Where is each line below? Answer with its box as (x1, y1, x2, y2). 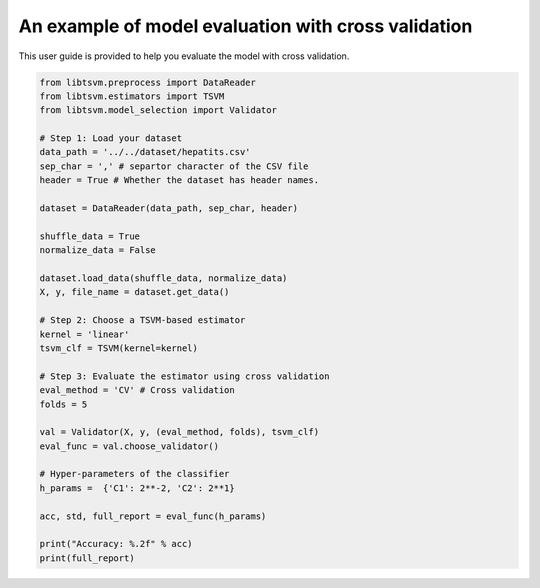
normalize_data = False (39, 245, 157, 256)
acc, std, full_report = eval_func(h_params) (39, 510, 267, 522)
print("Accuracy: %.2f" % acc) (39, 538, 194, 550)
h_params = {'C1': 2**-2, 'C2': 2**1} (39, 482, 235, 494)
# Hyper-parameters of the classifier (39, 468, 230, 480)
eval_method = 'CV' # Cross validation (39, 385, 235, 396)
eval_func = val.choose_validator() (39, 440, 220, 452)
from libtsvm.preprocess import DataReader (39, 76, 257, 88)
